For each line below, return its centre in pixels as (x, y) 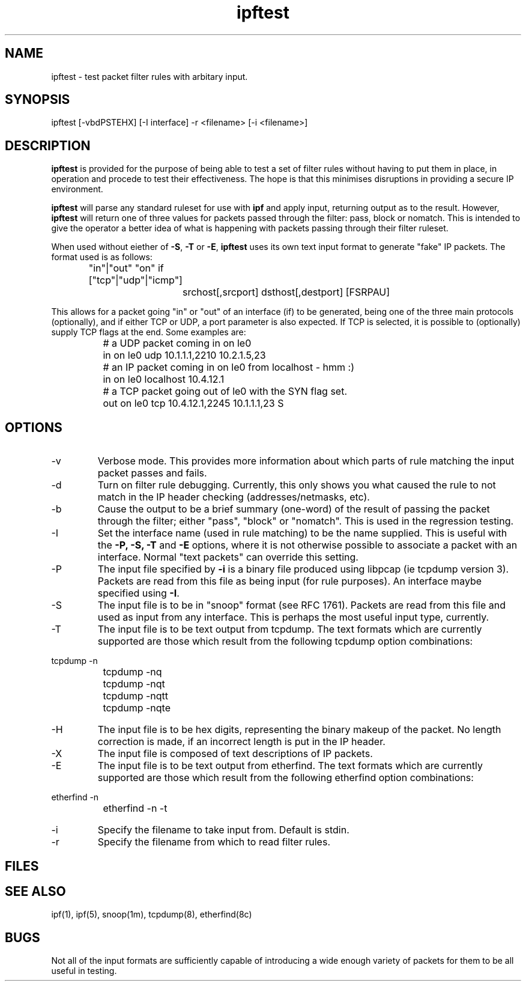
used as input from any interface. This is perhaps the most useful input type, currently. (293, 617)
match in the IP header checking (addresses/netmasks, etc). (234, 497)
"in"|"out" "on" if (126, 268)
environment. (77, 189)
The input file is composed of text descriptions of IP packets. (235, 754)
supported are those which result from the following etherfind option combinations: (286, 778)
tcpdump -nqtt (136, 696)
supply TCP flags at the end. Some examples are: (149, 332)
